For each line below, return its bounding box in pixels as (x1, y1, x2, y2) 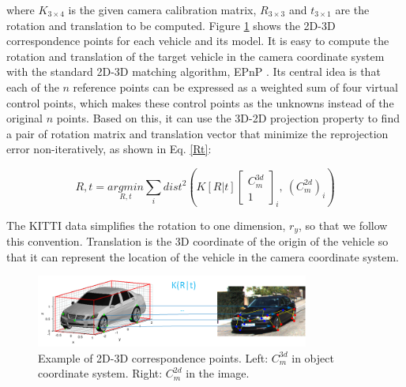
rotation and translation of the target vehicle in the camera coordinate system (6, 47, 385, 64)
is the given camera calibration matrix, (68, 2, 257, 17)
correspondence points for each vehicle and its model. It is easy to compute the (6, 32, 389, 49)
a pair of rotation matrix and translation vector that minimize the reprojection (6, 125, 389, 141)
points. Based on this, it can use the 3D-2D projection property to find (56, 110, 400, 126)
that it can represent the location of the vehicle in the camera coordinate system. (6, 248, 399, 265)
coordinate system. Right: (38, 365, 163, 381)
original (6, 110, 43, 126)
